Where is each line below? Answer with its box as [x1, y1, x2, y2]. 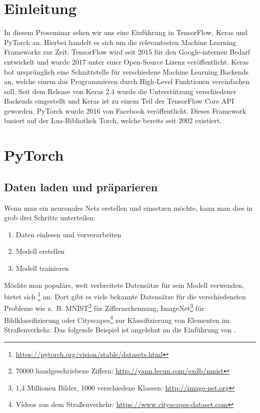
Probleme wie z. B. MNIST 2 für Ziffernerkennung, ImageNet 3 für [4, 301, 204, 313]
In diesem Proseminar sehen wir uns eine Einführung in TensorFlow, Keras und [4, 27, 248, 38]
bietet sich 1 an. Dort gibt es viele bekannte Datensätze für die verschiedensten [4, 290, 246, 301]
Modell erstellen [15, 246, 65, 256]
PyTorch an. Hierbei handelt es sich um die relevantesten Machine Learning [4, 37, 236, 47]
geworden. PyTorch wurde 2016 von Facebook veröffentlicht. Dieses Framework [4, 105, 246, 116]
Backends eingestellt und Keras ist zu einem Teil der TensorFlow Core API [4, 96, 234, 106]
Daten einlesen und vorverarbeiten [15, 229, 121, 239]
